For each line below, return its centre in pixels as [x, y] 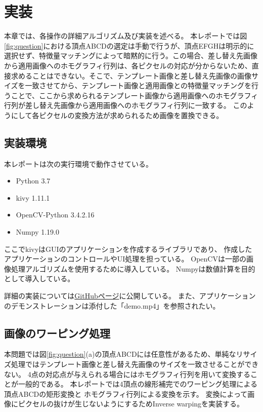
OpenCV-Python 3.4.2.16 [55, 215]
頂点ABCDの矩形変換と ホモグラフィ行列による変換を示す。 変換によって [126, 394]
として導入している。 [39, 278]
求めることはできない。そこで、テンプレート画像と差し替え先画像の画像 [131, 75]
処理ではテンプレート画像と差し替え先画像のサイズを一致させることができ [135, 364]
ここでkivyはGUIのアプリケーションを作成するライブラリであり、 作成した [128, 249]
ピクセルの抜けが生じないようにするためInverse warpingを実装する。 [131, 404]
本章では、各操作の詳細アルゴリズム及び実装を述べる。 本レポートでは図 [126, 36]
